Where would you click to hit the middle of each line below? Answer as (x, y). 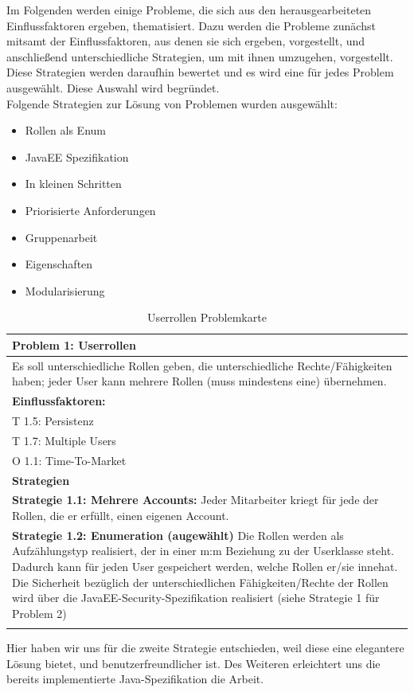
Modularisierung (65, 290)
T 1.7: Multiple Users (64, 440)
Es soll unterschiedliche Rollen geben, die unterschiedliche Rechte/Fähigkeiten (202, 365)
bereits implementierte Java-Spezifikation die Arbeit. (135, 679)
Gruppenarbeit (61, 237)
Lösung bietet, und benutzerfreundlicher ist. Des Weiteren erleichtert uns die (193, 663)
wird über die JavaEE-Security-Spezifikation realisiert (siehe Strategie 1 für (196, 598)
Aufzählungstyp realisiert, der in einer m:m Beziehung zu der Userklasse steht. (203, 551)
